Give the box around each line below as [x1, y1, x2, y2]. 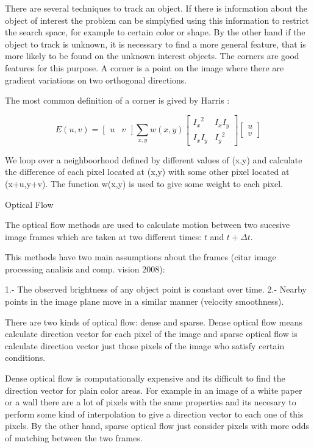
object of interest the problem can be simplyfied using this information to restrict [5, 13, 309, 26]
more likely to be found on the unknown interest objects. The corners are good [5, 49, 299, 62]
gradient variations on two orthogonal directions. [5, 73, 187, 86]
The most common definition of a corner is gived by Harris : [5, 94, 230, 107]
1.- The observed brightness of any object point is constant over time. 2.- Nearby [5, 283, 307, 296]
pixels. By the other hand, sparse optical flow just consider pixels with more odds [5, 419, 310, 432]
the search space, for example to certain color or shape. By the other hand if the [5, 26, 305, 38]
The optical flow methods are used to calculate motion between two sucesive [5, 218, 290, 231]
